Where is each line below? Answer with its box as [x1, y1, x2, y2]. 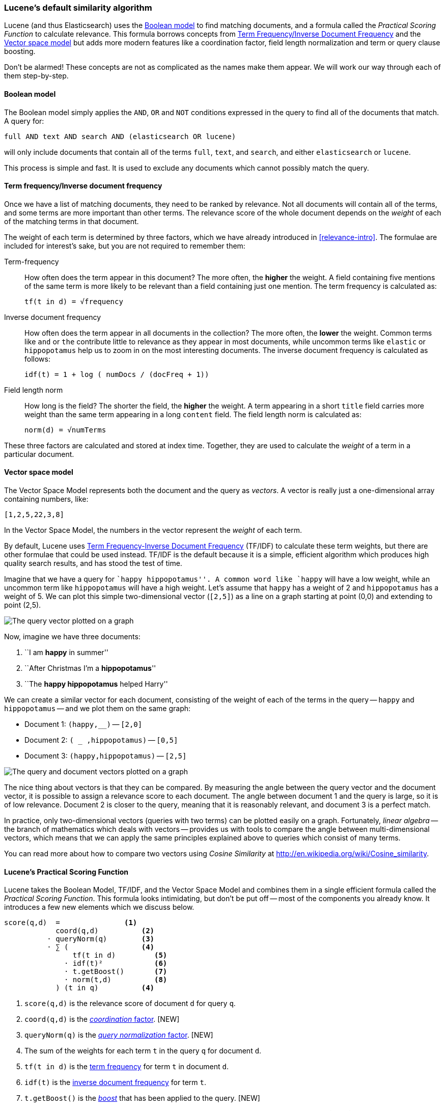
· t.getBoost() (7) [64, 967, 168, 976]
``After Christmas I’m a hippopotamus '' [24, 664, 156, 673]
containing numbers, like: [4, 495, 89, 504]
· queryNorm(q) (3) [47, 935, 155, 943]
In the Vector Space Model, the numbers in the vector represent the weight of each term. [4, 526, 302, 535]
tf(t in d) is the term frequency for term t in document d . [24, 1062, 229, 1071]
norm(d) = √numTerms [24, 425, 106, 434]
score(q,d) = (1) [4, 918, 137, 927]
